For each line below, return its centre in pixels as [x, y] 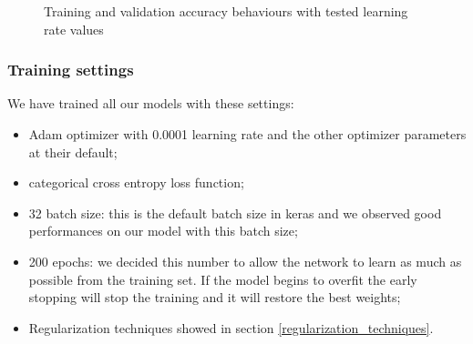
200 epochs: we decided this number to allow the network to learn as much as [245, 261]
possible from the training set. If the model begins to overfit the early [223, 279]
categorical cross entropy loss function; [136, 182]
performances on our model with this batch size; [163, 231]
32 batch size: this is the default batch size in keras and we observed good [235, 212]
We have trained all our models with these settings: [151, 103]
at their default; [73, 152]
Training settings [71, 70]
